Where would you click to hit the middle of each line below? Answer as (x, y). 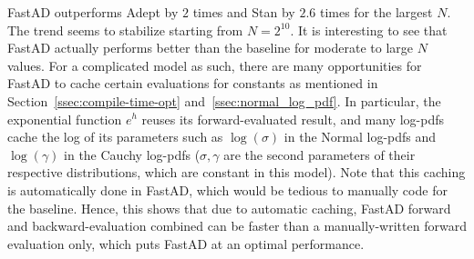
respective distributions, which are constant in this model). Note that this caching (237, 172)
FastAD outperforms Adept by (93, 12)
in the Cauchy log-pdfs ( (132, 154)
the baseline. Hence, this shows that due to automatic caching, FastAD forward (229, 208)
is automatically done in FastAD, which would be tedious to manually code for (227, 189)
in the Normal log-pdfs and (360, 137)
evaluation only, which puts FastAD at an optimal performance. (186, 243)
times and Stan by (244, 12)
